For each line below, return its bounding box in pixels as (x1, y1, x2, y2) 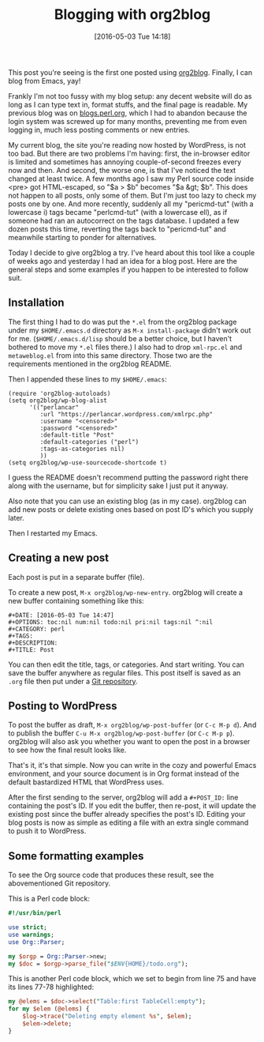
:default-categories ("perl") (39, 438, 139, 446)
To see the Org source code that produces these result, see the (8, 871, 214, 880)
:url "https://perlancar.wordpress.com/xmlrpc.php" (39, 410, 214, 418)
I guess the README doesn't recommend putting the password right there (8, 472, 249, 482)
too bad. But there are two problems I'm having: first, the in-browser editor (8, 149, 251, 158)
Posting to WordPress (8, 699, 117, 713)
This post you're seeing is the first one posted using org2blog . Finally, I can (8, 67, 253, 77)
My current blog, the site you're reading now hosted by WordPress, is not (8, 140, 247, 149)
